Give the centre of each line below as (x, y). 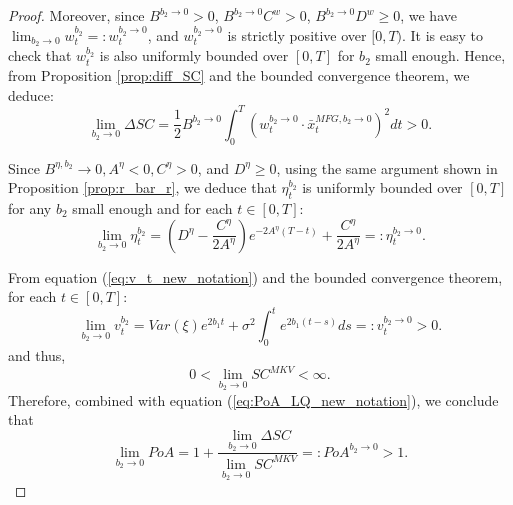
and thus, (37, 355)
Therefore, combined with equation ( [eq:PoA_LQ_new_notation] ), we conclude (253, 399)
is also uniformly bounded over (194, 55)
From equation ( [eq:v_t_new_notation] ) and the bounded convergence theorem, (255, 276)
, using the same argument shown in (387, 167)
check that (40, 55)
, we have (428, 15)
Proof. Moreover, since (76, 15)
